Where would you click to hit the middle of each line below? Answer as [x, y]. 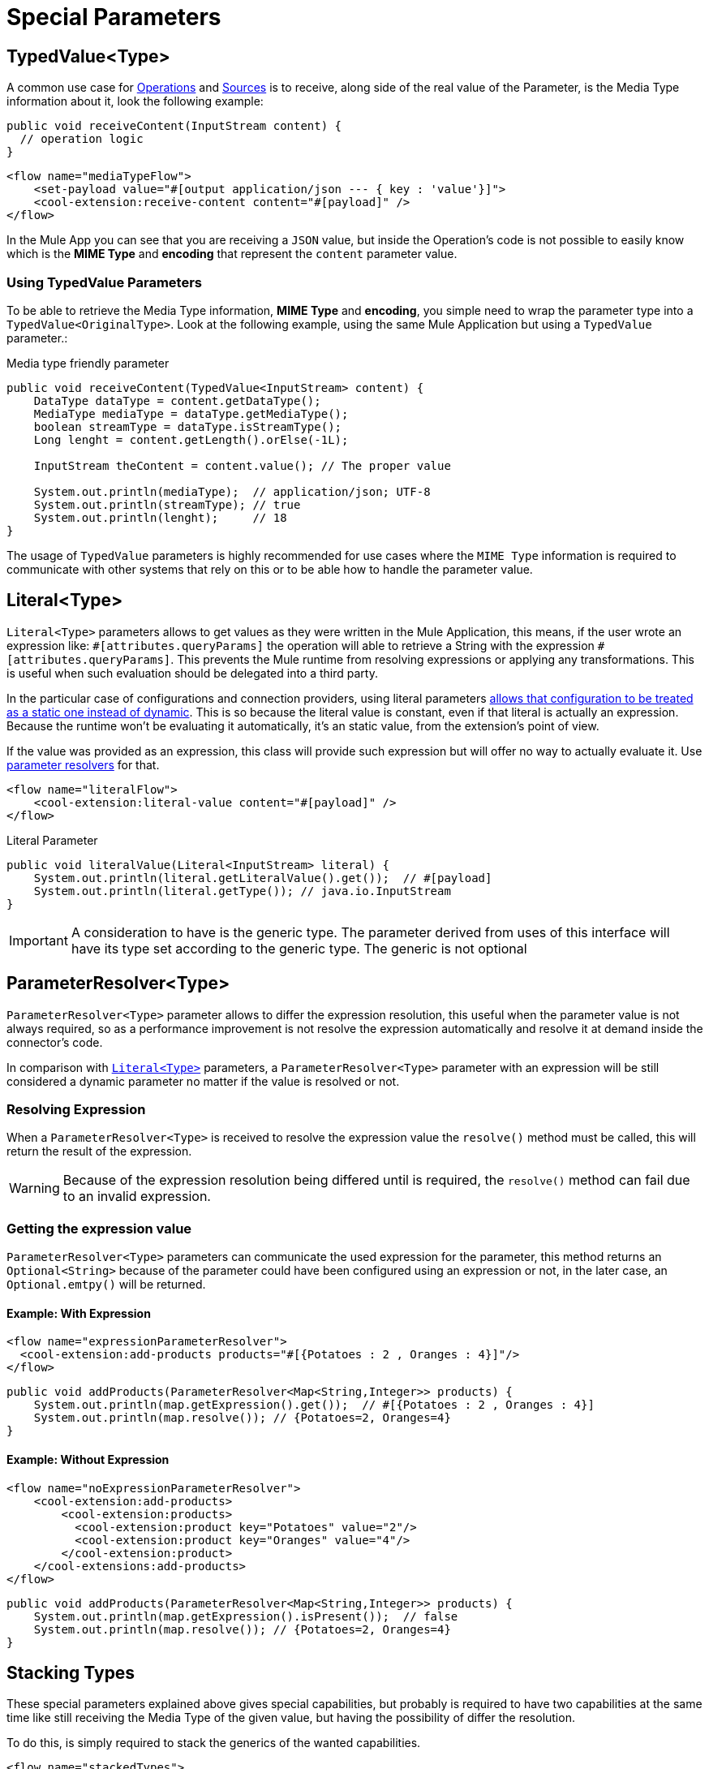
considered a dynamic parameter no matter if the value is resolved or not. [203, 1081]
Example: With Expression [79, 1313]
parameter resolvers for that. [83, 764]
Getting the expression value [99, 1228]
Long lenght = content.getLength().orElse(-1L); [191, 439]
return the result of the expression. [99, 1151]
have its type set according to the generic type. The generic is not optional [299, 948]
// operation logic [82, 139]
